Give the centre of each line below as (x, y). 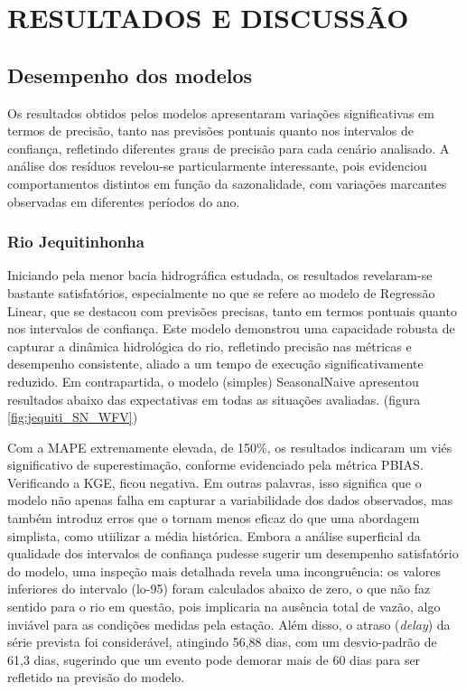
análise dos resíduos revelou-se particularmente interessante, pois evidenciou (217, 166)
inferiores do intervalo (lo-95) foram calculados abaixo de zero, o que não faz (219, 589)
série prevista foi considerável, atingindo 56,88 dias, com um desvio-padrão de (222, 642)
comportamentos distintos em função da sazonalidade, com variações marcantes (227, 183)
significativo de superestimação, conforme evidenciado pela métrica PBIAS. (215, 465)
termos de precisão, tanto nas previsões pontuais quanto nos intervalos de (210, 131)
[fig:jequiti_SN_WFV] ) (73, 417)
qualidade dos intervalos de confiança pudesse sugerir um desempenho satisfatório (233, 553)
